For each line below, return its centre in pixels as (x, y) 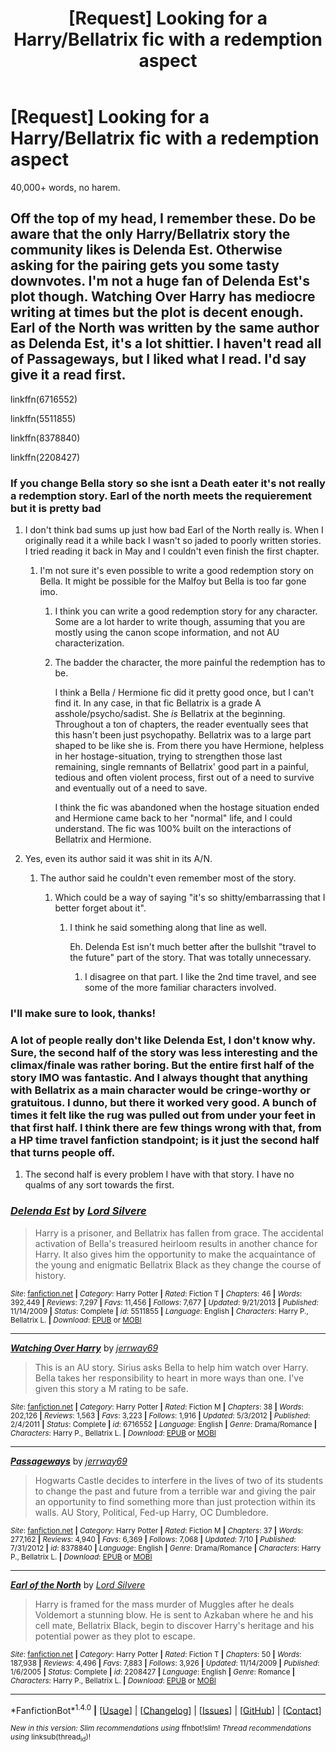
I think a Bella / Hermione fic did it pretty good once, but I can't (184, 693)
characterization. (89, 643)
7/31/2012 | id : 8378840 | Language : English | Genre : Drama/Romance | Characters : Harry (166, 1548)
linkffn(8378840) (45, 438)
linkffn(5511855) (43, 418)
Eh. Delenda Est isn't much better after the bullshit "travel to (193, 947)
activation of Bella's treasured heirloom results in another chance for (176, 1243)
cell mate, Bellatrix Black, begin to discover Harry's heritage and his (174, 1625)
